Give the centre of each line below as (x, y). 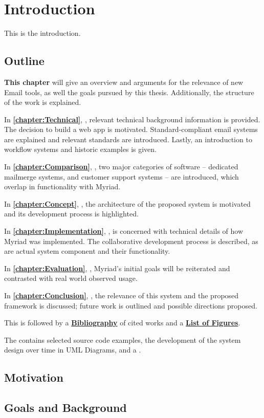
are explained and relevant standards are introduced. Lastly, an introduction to (128, 139)
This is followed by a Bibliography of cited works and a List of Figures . (122, 323)
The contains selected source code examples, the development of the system (123, 339)
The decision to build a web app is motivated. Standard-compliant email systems (131, 129)
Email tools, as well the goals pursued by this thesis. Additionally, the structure (129, 92)
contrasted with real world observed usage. (71, 278)
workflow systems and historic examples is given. (81, 149)
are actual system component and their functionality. (87, 251)
